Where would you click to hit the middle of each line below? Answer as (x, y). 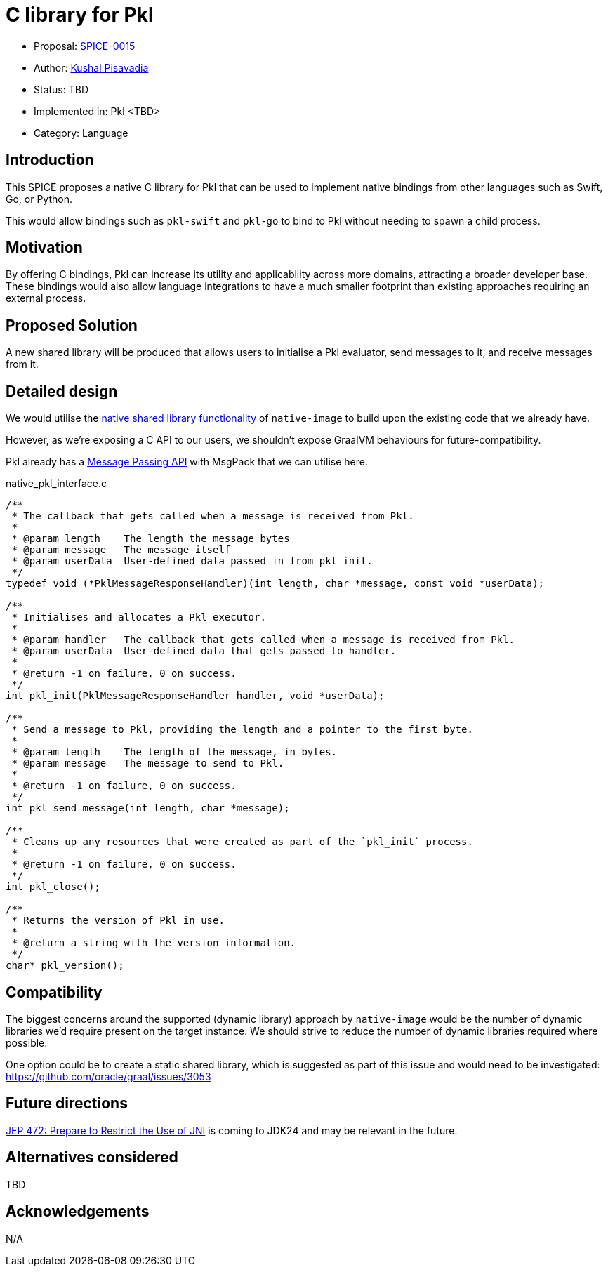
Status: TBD (61, 89)
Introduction (50, 160)
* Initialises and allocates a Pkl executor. (139, 617)
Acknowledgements (78, 1212)
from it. (22, 364)
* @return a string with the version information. (154, 943)
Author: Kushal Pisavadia (91, 67)
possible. (27, 1042)
